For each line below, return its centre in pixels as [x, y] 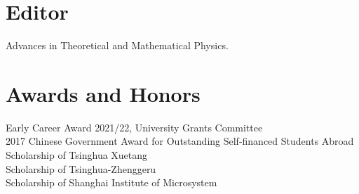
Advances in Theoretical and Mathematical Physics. [117, 45]
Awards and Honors [103, 93]
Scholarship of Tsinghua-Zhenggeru [81, 168]
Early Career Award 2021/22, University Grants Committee [134, 127]
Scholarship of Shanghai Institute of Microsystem [111, 182]
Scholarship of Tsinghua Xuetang [77, 155]
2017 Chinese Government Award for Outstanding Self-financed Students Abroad [180, 141]
